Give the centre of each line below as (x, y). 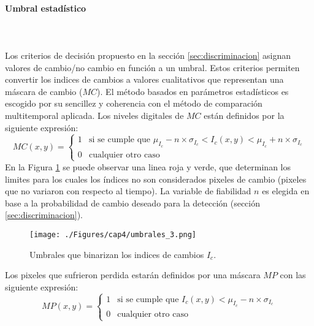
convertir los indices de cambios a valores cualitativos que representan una (144, 79)
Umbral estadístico (46, 8)
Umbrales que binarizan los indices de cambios (117, 254)
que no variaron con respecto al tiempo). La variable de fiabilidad (128, 191)
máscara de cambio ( (44, 91)
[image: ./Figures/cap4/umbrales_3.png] (113, 234)
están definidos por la (244, 115)
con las (293, 275)
